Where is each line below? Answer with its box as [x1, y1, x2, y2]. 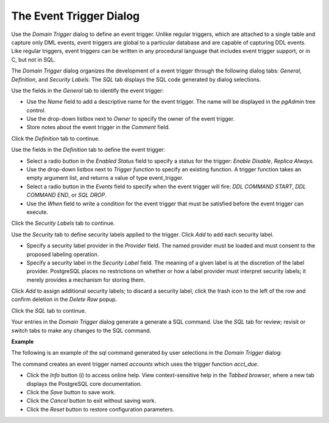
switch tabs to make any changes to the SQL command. [11, 327, 152, 334]
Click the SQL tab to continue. [11, 307, 87, 314]
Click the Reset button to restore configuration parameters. [26, 405, 175, 413]
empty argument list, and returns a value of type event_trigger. [26, 174, 184, 182]
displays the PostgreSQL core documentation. [26, 380, 143, 387]
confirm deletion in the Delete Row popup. [11, 296, 118, 303]
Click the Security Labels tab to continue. [11, 219, 115, 227]
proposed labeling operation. [26, 251, 99, 258]
